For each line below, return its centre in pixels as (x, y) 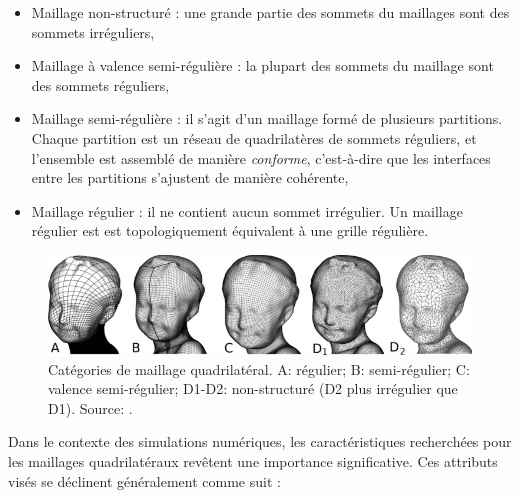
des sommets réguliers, (100, 84)
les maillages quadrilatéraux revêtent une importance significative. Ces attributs (253, 461)
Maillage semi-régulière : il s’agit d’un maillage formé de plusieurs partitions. (267, 118)
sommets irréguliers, (93, 31)
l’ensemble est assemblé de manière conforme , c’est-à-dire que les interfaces (261, 157)
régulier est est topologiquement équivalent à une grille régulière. (230, 230)
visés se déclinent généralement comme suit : (144, 480)
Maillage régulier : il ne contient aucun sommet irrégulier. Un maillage (247, 210)
